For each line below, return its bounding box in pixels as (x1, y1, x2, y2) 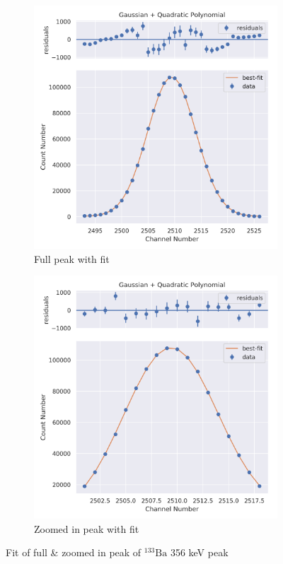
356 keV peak (170, 545, 229, 560)
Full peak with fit (34, 251, 110, 266)
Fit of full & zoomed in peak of (6, 545, 141, 560)
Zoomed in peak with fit (34, 521, 139, 536)
